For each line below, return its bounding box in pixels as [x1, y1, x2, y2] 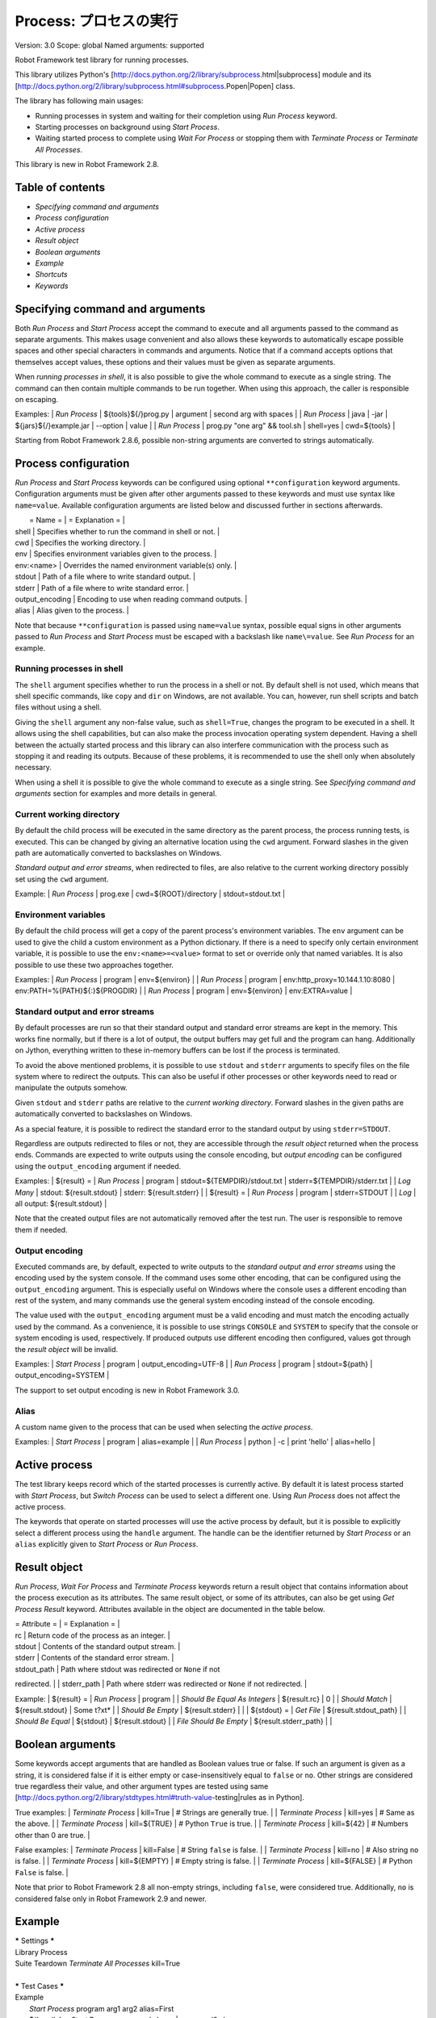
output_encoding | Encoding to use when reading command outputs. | [15, 594, 248, 604]
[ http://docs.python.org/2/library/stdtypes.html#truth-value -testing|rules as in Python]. [15, 1793, 304, 1802]
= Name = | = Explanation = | [29, 515, 125, 525]
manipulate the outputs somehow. [15, 1082, 128, 1093]
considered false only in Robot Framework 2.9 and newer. [15, 1894, 208, 1903]
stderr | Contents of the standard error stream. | [15, 1653, 174, 1663]
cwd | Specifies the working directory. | [15, 538, 146, 547]
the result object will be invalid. [15, 1344, 119, 1354]
